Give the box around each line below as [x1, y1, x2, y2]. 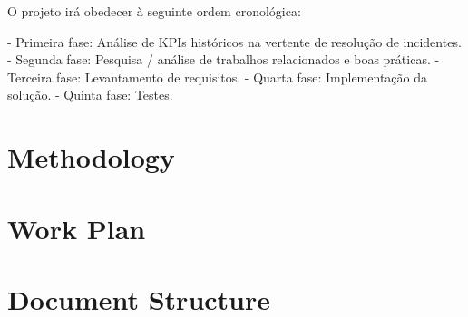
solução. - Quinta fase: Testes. [7, 85, 173, 104]
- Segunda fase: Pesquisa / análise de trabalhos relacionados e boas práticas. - [7, 50, 440, 69]
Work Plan [7, 209, 146, 246]
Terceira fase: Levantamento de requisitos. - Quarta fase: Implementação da [7, 67, 427, 86]
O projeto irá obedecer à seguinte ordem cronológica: [7, 2, 301, 20]
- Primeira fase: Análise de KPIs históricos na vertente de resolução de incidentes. [7, 32, 462, 51]
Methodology [7, 139, 175, 176]
